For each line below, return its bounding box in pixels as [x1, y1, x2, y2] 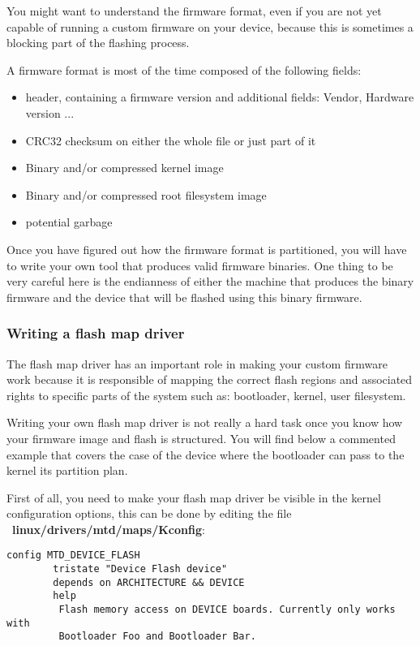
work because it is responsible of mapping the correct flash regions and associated [6, 371, 413, 388]
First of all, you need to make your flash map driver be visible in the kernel [6, 489, 381, 506]
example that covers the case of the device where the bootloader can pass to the [6, 446, 405, 463]
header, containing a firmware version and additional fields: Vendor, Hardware [25, 88, 414, 106]
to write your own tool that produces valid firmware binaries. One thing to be [6, 256, 393, 273]
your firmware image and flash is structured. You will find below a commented [6, 429, 396, 446]
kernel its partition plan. [6, 462, 128, 479]
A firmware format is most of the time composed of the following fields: [6, 61, 362, 78]
